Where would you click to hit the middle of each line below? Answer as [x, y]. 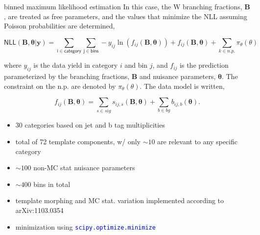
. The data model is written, [182, 86]
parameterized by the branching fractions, [67, 76]
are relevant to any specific [197, 142]
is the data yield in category [76, 65]
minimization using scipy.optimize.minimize [85, 226]
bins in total [52, 184]
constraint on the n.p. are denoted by [60, 86]
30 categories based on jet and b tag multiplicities [90, 125]
